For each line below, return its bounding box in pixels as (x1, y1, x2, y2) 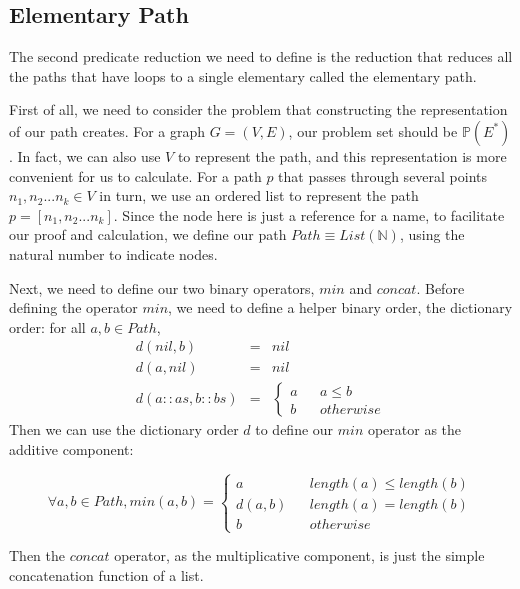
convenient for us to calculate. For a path (9, 165, 262, 186)
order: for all (9, 316, 86, 337)
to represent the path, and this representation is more (177, 145, 507, 166)
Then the (9, 545, 65, 566)
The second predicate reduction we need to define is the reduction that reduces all (9, 46, 513, 67)
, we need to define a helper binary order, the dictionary (168, 297, 513, 318)
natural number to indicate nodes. (9, 243, 218, 264)
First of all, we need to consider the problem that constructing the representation (9, 99, 508, 120)
